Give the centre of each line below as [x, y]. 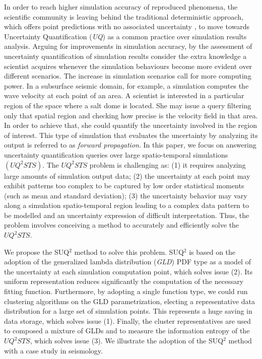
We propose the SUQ [37, 252]
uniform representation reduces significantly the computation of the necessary [124, 281]
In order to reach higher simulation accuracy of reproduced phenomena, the [121, 7]
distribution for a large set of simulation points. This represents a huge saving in [128, 311]
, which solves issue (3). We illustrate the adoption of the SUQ [127, 340]
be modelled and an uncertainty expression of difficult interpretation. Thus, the [127, 215]
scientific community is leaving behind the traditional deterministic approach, [124, 16]
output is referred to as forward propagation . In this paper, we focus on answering [130, 145]
